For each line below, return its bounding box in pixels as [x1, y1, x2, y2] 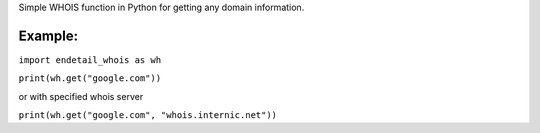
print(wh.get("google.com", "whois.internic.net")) [18, 110, 278, 121]
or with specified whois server [18, 90, 144, 102]
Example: [18, 27, 79, 44]
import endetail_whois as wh [18, 54, 162, 65]
